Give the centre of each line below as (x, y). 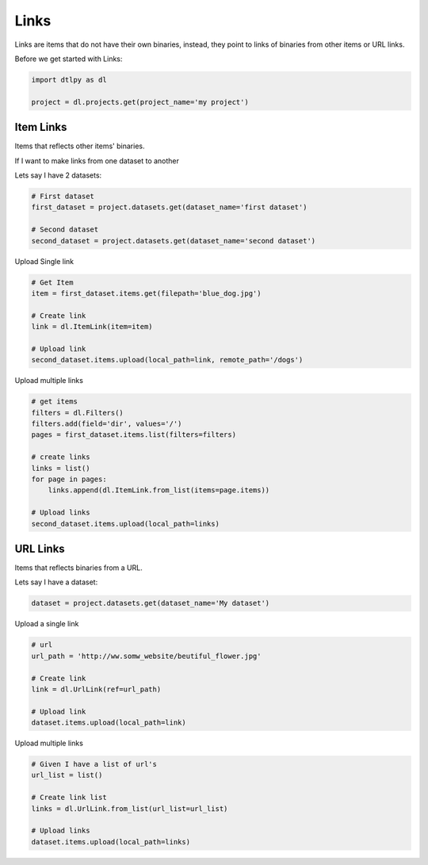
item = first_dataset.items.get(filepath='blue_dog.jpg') (146, 293)
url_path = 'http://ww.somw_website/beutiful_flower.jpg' (146, 656)
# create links (61, 457)
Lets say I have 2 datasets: (58, 175)
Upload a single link (47, 624)
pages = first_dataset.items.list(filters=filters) (134, 435)
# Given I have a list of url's (94, 764)
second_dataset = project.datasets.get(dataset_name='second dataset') (174, 241)
